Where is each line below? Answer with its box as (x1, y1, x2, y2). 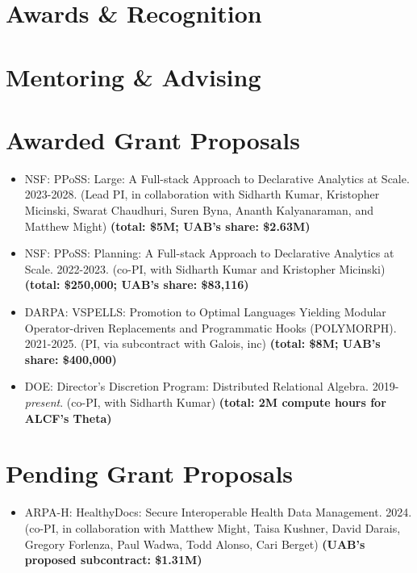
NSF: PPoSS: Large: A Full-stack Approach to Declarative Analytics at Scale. (24, 169, 410, 186)
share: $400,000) (24, 350, 117, 367)
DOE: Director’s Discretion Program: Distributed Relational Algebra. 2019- (24, 378, 399, 395)
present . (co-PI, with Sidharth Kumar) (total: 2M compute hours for (24, 394, 386, 410)
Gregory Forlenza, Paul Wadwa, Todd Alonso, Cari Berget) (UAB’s (24, 535, 365, 552)
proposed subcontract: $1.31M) (24, 551, 202, 568)
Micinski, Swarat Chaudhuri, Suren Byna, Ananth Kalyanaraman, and (24, 202, 373, 219)
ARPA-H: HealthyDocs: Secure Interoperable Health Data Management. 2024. (24, 504, 412, 521)
